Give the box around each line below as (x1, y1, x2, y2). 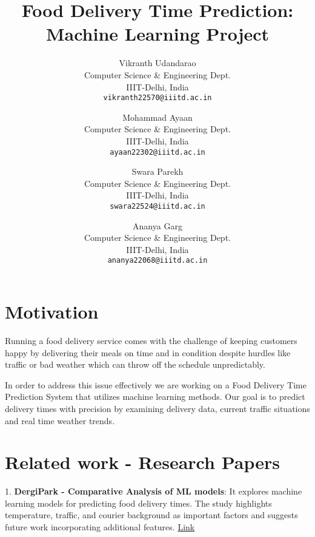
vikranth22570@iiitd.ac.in (103, 93, 212, 103)
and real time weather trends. (5, 414, 115, 427)
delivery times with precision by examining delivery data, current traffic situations (5, 402, 310, 414)
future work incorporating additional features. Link (5, 521, 195, 533)
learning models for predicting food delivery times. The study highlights (5, 496, 272, 509)
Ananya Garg (133, 219, 182, 232)
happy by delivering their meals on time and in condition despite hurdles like (5, 346, 291, 359)
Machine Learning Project (45, 21, 270, 46)
